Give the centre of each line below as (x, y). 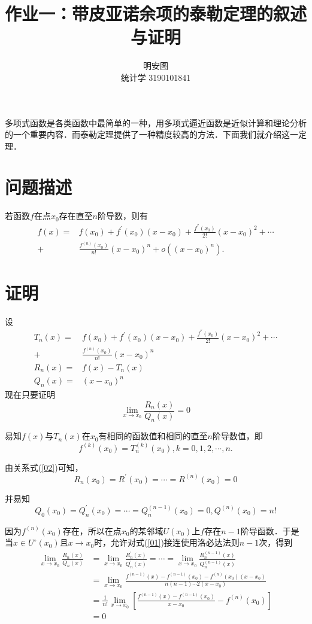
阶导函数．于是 (270, 530)
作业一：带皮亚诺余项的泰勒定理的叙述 (156, 13)
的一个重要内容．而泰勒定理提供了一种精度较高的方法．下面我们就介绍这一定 (156, 134)
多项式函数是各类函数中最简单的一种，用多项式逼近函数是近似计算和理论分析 (156, 122)
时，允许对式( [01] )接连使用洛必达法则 (167, 542)
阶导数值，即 (237, 436)
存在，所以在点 (92, 530)
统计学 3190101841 (156, 77)
